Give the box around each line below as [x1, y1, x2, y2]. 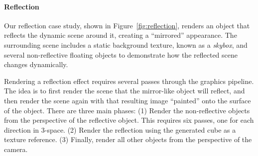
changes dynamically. [4, 59, 68, 70]
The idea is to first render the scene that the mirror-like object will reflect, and [4, 85, 245, 96]
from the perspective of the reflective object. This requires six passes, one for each [4, 115, 254, 125]
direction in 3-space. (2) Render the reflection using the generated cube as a [4, 124, 236, 135]
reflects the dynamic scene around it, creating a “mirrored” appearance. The [4, 30, 237, 40]
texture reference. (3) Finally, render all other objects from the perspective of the [4, 134, 252, 145]
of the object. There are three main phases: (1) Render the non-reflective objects [4, 105, 250, 115]
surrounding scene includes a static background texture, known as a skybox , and [4, 39, 248, 50]
